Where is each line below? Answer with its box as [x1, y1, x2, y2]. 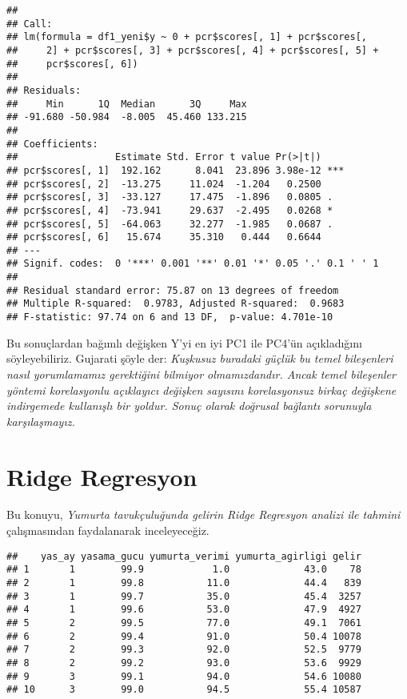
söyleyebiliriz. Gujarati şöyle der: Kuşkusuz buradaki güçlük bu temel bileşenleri [6, 350, 393, 367]
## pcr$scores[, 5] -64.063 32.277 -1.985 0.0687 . [6, 218, 333, 230]
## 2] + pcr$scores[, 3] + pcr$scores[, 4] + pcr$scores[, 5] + [6, 44, 379, 56]
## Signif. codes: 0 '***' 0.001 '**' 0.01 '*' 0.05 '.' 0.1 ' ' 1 [6, 258, 379, 270]
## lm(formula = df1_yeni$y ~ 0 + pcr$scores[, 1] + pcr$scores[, [6, 31, 368, 43]
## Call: [6, 18, 53, 30]
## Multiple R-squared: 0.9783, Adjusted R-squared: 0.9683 [6, 298, 345, 310]
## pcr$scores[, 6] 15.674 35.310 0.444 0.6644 [6, 231, 321, 243]
